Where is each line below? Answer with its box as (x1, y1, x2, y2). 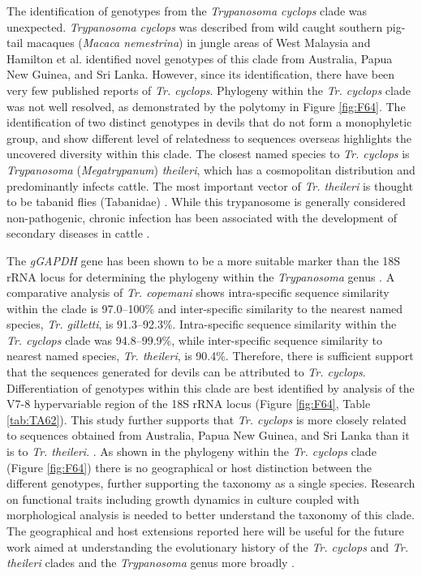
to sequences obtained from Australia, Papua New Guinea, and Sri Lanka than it (6, 427, 410, 444)
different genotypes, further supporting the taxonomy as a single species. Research (6, 475, 416, 492)
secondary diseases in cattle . (6, 225, 150, 242)
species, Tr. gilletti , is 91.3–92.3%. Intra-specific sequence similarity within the (6, 316, 397, 333)
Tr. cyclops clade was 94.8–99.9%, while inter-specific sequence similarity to (6, 331, 382, 348)
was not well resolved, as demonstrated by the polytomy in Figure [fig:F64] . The (6, 97, 406, 114)
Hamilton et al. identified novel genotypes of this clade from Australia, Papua (6, 49, 393, 67)
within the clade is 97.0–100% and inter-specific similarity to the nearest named (6, 299, 403, 316)
